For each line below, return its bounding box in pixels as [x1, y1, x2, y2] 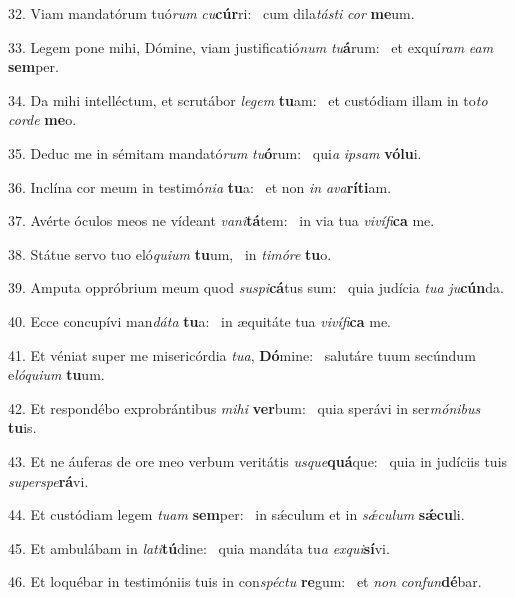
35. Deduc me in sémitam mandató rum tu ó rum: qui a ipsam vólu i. [8, 142, 422, 163]
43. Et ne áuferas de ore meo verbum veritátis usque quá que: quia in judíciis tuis [8, 450, 508, 471]
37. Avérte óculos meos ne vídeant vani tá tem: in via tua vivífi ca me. [8, 210, 435, 231]
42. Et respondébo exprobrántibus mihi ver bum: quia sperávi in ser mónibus [8, 397, 481, 418]
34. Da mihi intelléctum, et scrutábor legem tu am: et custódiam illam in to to [8, 89, 488, 110]
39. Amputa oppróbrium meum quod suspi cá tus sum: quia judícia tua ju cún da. [8, 277, 504, 298]
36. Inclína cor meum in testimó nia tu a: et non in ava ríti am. [8, 176, 392, 197]
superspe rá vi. [8, 470, 89, 491]
